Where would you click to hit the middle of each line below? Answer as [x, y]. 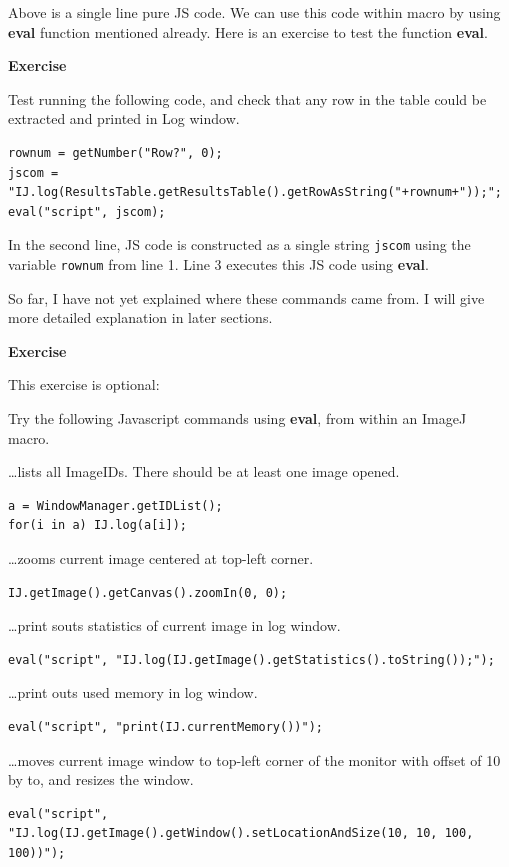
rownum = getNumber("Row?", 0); [115, 152]
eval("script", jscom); [87, 211]
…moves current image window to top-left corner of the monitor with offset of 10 [254, 759]
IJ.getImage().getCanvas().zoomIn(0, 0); [148, 592]
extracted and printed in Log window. [124, 118]
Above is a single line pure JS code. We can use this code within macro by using [254, 12]
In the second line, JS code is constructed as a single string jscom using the [239, 244]
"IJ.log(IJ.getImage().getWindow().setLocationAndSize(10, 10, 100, [241, 833]
